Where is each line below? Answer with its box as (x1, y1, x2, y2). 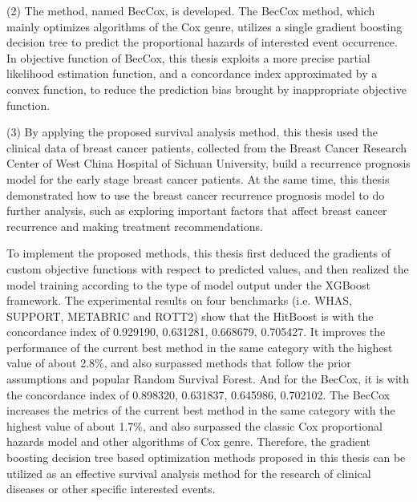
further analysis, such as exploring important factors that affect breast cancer (6, 202, 387, 219)
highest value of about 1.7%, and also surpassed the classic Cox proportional (6, 417, 383, 434)
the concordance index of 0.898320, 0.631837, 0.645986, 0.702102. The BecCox (6, 386, 391, 403)
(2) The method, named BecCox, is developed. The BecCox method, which (6, 2, 375, 18)
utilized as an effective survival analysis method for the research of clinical (6, 464, 371, 481)
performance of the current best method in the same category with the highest (6, 338, 393, 355)
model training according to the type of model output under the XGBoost (6, 276, 370, 293)
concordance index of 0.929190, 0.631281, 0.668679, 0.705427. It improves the (6, 323, 386, 340)
